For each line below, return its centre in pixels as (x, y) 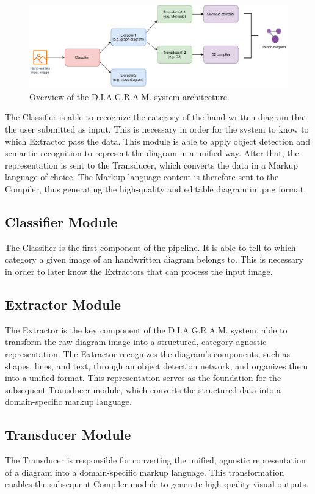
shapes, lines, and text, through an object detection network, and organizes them (157, 365)
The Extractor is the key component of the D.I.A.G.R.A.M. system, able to (146, 329)
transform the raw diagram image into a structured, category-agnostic (136, 342)
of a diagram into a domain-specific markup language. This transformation (145, 472)
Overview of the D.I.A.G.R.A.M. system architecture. (129, 96)
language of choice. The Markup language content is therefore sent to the (142, 177)
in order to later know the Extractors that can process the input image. (139, 271)
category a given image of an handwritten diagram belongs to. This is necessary (154, 259)
